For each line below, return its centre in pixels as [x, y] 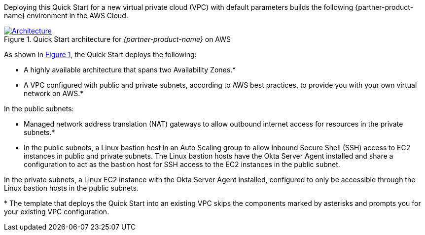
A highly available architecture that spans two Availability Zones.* [130, 70]
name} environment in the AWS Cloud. [66, 16]
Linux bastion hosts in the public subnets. [71, 188]
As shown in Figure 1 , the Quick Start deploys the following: [100, 54]
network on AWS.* [54, 93]
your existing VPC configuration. [57, 212]
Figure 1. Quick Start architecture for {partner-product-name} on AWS [117, 39]
